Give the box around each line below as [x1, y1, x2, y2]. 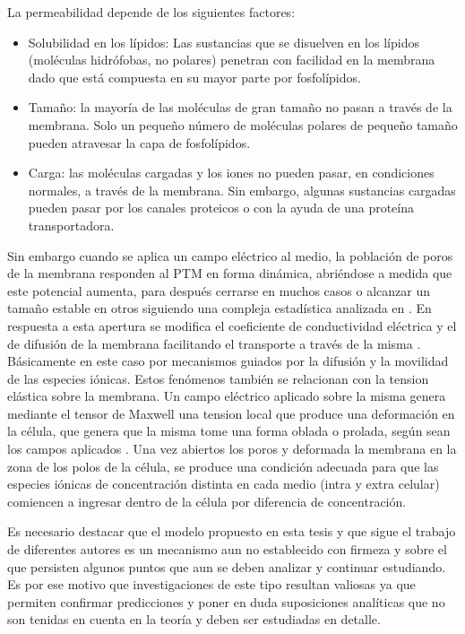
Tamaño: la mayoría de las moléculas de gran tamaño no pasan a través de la [28, 98, 452, 117]
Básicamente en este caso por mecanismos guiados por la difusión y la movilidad [7, 352, 449, 370]
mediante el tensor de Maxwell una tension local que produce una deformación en [7, 404, 455, 422]
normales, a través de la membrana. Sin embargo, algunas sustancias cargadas [28, 180, 456, 199]
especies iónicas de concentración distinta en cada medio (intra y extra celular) [7, 474, 440, 493]
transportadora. [28, 215, 115, 234]
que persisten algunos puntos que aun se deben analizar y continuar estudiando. [7, 557, 446, 576]
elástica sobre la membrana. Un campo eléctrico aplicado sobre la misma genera [7, 386, 446, 405]
